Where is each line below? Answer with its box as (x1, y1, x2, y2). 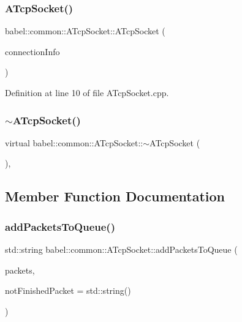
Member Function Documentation (5, 187, 225, 206)
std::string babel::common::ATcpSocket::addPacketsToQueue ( (5, 243, 238, 255)
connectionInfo (5, 45, 60, 58)
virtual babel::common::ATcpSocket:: (5, 136, 143, 149)
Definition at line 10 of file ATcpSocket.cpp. (5, 86, 169, 99)
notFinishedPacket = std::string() (5, 284, 131, 297)
